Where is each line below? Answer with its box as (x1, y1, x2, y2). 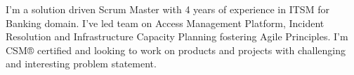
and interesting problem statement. (6, 56, 157, 71)
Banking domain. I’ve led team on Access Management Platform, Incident (6, 15, 324, 30)
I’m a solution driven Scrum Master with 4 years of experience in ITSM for (6, 2, 329, 16)
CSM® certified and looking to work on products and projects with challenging (6, 42, 346, 57)
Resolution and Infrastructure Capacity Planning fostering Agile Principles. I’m (6, 29, 348, 44)
